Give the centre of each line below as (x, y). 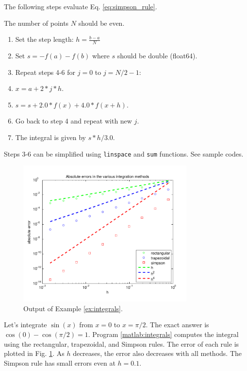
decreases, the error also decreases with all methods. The (157, 353)
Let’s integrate (25, 325)
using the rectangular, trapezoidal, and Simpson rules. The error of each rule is (122, 344)
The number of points (36, 23)
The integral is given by (50, 137)
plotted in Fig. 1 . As (34, 353)
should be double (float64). (157, 56)
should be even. (101, 23)
